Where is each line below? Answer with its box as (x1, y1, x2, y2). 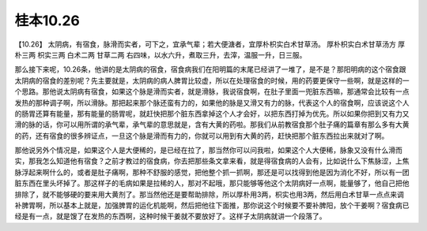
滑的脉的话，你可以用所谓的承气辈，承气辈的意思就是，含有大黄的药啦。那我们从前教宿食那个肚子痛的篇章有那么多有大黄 (14, 120, 410, 129)
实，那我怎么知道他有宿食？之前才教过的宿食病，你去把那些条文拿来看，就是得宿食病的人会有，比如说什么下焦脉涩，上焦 (14, 156, 410, 166)
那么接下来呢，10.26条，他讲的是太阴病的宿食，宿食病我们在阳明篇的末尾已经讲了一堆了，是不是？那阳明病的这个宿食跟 (14, 65, 406, 74)
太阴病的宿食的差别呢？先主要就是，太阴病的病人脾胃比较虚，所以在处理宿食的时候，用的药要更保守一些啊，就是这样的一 (14, 76, 410, 85)
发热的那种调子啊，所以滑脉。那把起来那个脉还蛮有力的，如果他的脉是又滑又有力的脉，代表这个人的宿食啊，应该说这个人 (14, 98, 410, 107)
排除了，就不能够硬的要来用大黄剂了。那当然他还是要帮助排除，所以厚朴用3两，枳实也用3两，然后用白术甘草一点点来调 (14, 189, 405, 199)
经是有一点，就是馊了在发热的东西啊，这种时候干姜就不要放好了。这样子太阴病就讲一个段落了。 (14, 211, 327, 221)
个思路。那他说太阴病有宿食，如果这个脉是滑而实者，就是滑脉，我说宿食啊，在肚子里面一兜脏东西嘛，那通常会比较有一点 (14, 87, 410, 96)
